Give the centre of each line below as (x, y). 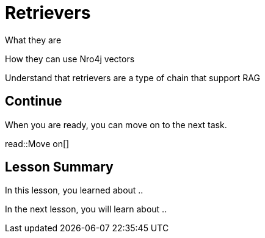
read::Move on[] (37, 143)
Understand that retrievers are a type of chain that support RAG (132, 78)
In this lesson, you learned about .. (74, 190)
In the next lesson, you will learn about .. (86, 209)
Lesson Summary (59, 167)
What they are (33, 40)
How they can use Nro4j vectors (70, 59)
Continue (34, 101)
